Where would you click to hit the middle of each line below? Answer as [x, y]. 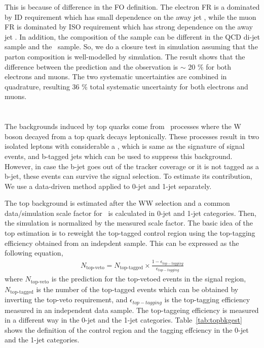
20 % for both [210, 66]
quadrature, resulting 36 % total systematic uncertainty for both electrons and [126, 86]
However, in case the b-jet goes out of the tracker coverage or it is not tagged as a [132, 166]
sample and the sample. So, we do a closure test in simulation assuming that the [131, 46]
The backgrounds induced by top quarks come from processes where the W [123, 126]
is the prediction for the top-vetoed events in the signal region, [149, 279]
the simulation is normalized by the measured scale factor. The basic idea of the [129, 223]
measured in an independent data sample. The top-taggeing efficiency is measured [132, 310]
